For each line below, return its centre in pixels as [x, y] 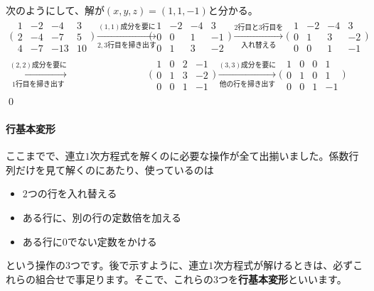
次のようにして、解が [55, 10]
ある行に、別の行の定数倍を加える [102, 218]
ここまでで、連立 [46, 156]
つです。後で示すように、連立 [140, 265]
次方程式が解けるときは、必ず [283, 265]
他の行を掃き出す [247, 84]
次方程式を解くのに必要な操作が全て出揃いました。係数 [219, 156]
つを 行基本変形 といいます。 [283, 279]
